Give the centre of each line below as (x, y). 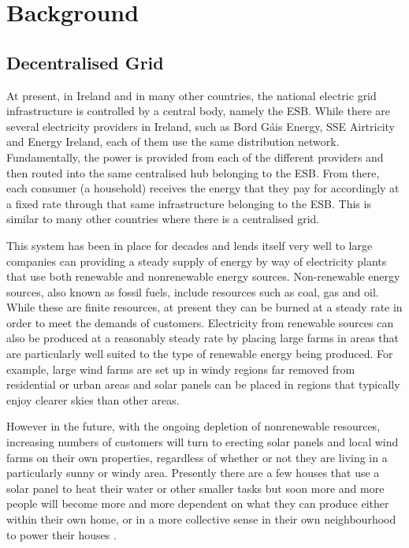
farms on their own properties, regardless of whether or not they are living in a (197, 457)
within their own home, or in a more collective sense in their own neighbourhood (201, 519)
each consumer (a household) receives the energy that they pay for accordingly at (203, 188)
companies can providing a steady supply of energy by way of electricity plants (197, 261)
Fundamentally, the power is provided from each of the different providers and (195, 157)
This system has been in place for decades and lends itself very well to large (190, 245)
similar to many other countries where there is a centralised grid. (163, 219)
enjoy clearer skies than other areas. (93, 399)
